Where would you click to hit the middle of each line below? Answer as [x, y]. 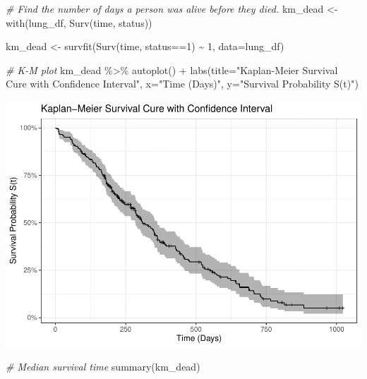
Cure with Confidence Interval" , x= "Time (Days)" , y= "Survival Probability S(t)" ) [182, 84]
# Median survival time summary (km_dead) [103, 367]
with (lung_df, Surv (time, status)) [79, 22]
